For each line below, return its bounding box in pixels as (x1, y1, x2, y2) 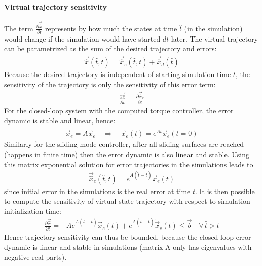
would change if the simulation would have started (4, 33, 161, 44)
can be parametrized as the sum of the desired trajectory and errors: (4, 43, 217, 54)
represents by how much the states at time (45, 23, 177, 33)
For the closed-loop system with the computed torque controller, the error (4, 105, 234, 116)
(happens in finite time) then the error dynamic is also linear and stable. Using (4, 149, 249, 160)
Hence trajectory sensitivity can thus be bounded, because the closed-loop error (4, 232, 251, 242)
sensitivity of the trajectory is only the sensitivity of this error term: (4, 79, 216, 89)
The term (4, 23, 33, 33)
